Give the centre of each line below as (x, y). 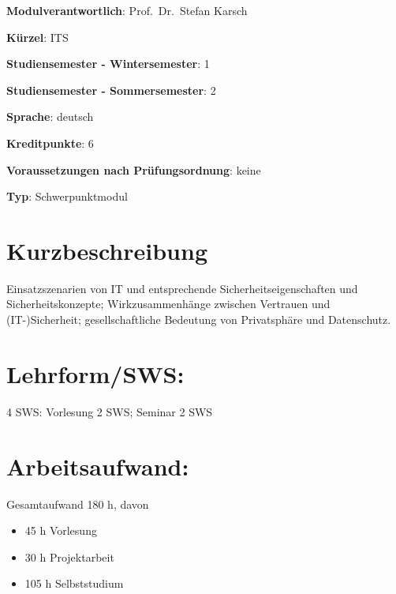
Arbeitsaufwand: (98, 466)
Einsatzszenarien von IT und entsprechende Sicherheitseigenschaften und (182, 288)
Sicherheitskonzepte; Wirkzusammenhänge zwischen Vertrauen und (168, 304)
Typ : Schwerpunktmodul (67, 196)
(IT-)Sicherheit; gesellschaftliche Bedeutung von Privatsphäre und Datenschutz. (199, 320)
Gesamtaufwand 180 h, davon (78, 504)
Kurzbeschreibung (107, 250)
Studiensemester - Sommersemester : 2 (111, 90)
